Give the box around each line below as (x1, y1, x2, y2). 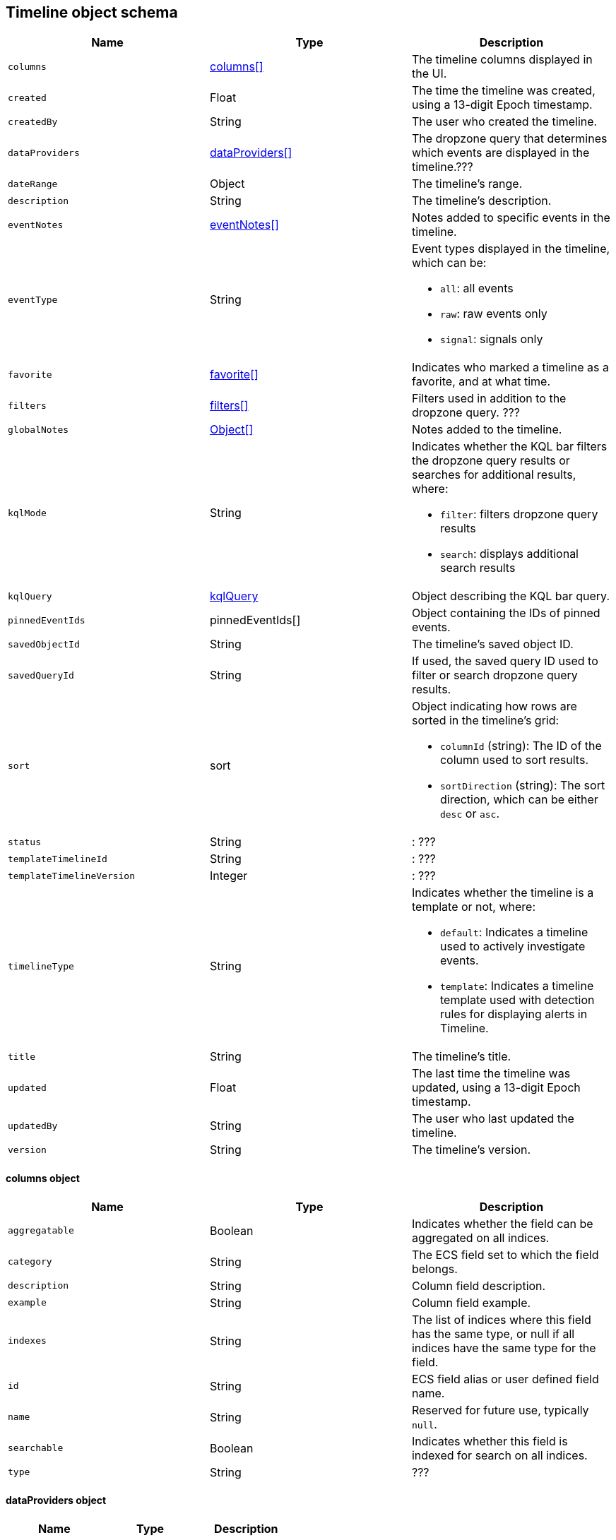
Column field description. (411, 1278, 546, 1293)
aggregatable (8, 1225, 74, 1236)
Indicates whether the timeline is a (411, 885, 594, 900)
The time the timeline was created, (411, 83, 596, 98)
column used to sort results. (439, 753, 588, 768)
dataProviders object (6, 1494, 107, 1507)
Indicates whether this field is (411, 1433, 568, 1448)
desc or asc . (439, 806, 499, 821)
